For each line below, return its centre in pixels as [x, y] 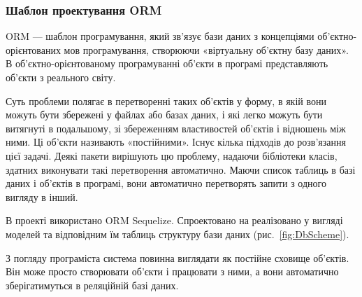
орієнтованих [33, 49]
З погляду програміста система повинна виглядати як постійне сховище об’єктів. [178, 257]
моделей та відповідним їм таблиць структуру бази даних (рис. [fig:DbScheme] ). [178, 234]
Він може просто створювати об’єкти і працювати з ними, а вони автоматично [172, 271]
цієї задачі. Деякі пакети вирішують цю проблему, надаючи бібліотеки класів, [172, 155]
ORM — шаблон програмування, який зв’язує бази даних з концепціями [160, 36]
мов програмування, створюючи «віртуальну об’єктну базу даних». [206, 49]
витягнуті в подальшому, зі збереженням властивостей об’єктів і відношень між [176, 128]
